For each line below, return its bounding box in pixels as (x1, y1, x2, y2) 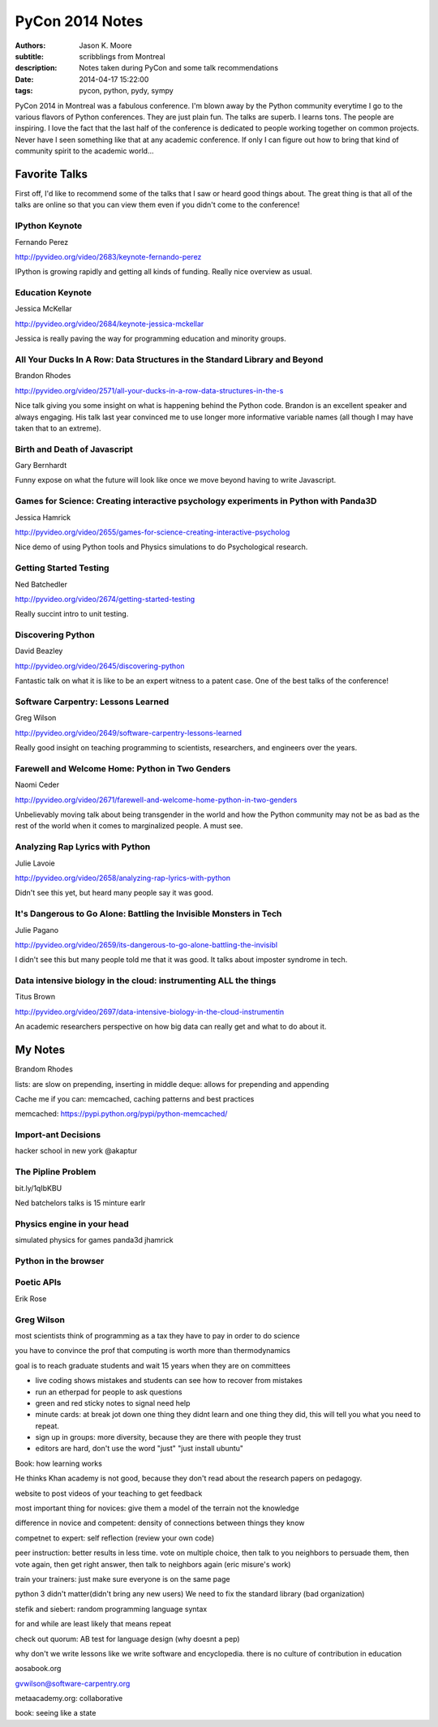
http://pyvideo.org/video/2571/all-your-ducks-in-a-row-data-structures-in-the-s (15, 385, 284, 395)
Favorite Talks (15, 167, 88, 181)
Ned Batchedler (15, 579, 68, 589)
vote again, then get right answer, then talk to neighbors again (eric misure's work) (15, 1559, 291, 1569)
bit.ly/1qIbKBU (15, 1183, 62, 1192)
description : (15, 63, 58, 73)
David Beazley (15, 646, 63, 656)
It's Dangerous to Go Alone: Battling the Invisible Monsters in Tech (15, 909, 282, 920)
